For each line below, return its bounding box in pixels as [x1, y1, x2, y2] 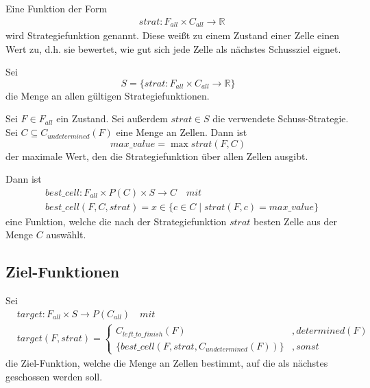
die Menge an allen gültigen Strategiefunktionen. [5, 88, 210, 102]
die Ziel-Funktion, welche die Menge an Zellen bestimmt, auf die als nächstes [5, 355, 328, 369]
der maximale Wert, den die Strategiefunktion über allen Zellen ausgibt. [5, 148, 308, 163]
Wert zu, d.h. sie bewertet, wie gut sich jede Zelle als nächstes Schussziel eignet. [5, 41, 341, 56]
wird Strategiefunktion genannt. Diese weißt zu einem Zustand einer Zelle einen [5, 28, 339, 43]
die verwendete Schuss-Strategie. [212, 111, 349, 126]
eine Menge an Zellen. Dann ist [116, 125, 247, 139]
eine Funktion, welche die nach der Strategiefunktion [5, 214, 227, 228]
